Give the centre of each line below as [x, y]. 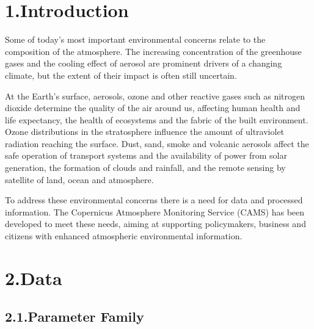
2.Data [34, 277]
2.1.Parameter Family [75, 316]
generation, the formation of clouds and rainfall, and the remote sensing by [145, 168]
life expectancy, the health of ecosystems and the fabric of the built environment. [157, 119]
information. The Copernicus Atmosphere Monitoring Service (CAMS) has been [155, 211]
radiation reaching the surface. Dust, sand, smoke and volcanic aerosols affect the [157, 143]
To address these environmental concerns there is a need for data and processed [154, 200]
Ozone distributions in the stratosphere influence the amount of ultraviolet [145, 132]
